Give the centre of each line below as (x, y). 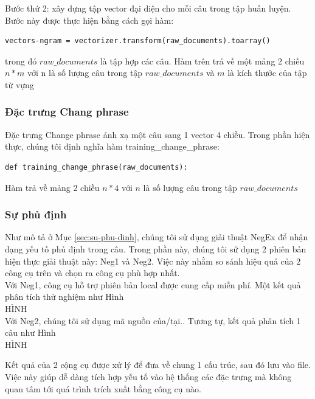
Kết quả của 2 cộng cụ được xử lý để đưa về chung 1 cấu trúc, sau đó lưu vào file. (158, 365)
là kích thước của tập (267, 73)
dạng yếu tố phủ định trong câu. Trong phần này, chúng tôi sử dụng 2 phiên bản (156, 248)
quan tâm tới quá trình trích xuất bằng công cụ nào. (103, 388)
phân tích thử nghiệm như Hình (64, 297)
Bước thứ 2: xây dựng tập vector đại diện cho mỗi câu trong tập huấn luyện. (148, 8)
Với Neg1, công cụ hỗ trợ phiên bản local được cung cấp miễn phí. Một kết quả (153, 284)
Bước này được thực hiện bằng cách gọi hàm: (89, 20)
